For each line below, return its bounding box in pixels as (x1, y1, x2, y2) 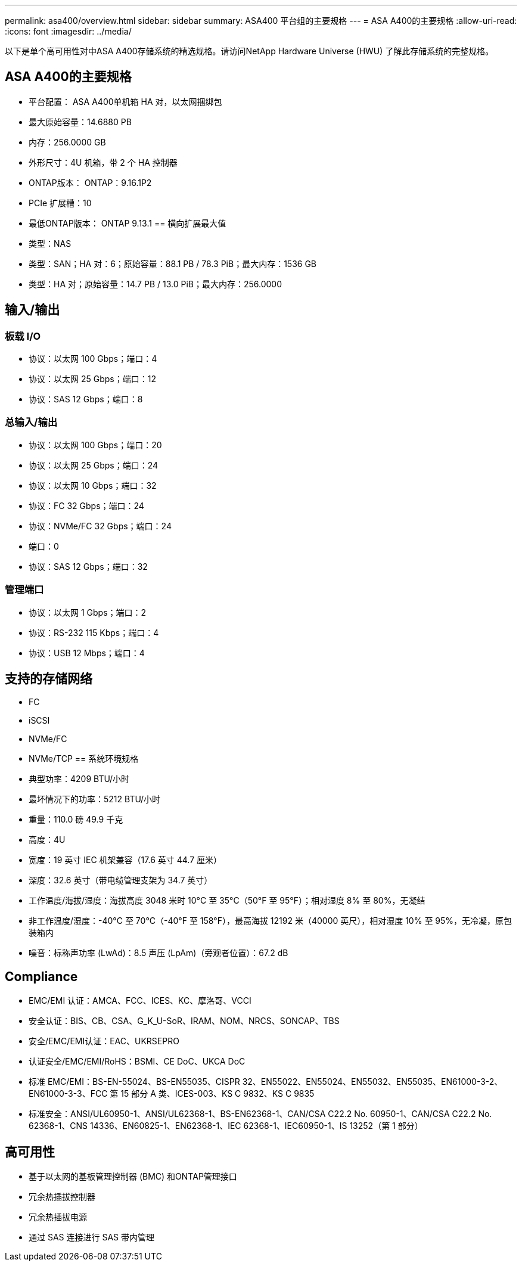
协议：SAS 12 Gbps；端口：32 (29, 561, 148, 572)
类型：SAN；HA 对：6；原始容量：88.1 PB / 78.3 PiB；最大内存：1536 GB (29, 258, 317, 269)
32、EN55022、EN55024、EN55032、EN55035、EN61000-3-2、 (242, 1076, 503, 1087)
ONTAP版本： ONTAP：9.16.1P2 (29, 177, 152, 188)
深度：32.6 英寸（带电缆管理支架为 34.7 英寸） (29, 875, 213, 886)
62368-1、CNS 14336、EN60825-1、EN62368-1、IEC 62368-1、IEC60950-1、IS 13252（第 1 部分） (29, 1121, 423, 1131)
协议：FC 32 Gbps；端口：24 (29, 500, 144, 511)
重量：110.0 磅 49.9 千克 (29, 814, 123, 825)
